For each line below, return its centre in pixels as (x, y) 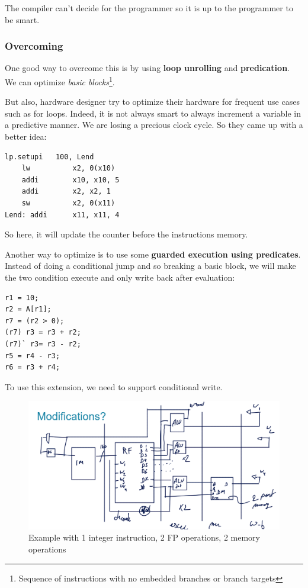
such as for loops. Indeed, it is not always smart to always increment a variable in (153, 113)
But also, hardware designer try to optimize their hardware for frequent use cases (152, 102)
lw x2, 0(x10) (68, 168)
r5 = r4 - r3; (33, 356)
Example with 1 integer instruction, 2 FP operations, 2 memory (144, 537)
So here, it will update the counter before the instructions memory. (126, 234)
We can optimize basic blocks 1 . (60, 81)
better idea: (26, 136)
